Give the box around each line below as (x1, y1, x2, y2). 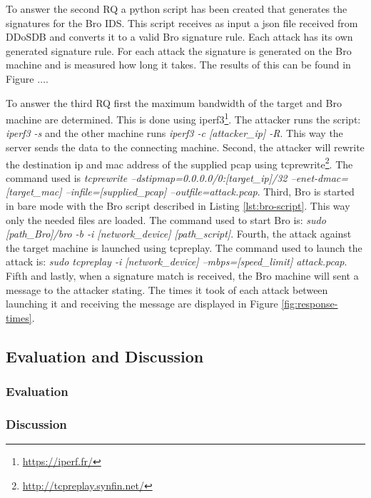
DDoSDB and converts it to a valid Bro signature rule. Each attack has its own (6, 29, 353, 44)
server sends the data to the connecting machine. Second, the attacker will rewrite (6, 140, 365, 154)
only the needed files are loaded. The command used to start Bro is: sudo (6, 212, 326, 227)
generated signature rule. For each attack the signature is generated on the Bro (6, 43, 352, 58)
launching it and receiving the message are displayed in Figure (6, 296, 278, 311)
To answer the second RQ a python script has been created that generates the (6, 1, 347, 16)
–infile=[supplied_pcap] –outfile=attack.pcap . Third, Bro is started (65, 184, 355, 199)
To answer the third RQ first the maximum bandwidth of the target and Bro (6, 95, 342, 110)
